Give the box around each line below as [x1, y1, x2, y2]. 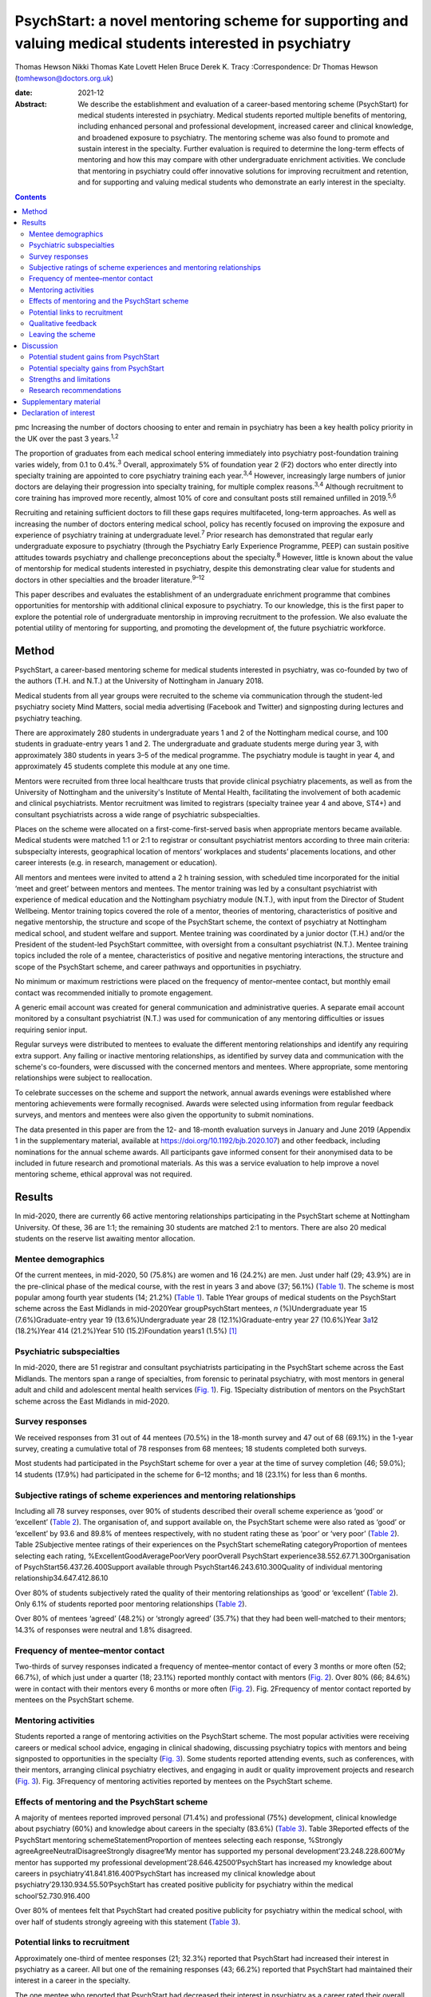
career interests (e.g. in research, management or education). [14, 858, 218, 867]
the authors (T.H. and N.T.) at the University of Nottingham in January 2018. [14, 676, 264, 686]
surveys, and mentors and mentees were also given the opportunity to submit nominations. [14, 1110, 314, 1120]
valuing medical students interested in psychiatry [14, 34, 351, 52]
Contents [14, 192, 47, 201]
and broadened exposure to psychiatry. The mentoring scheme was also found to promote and [77, 133, 390, 142]
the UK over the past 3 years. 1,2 [14, 432, 119, 443]
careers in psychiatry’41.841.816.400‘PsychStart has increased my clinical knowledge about [14, 1868, 315, 1878]
